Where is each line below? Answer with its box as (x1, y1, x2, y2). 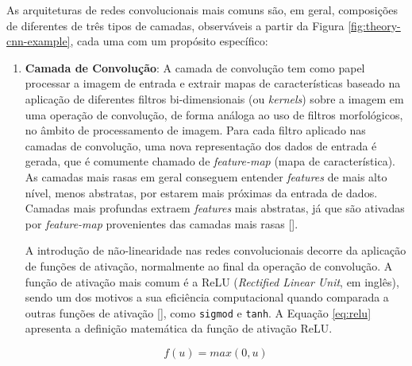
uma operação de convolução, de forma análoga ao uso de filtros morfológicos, (25, 106, 403, 123)
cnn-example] (6, 33, 71, 49)
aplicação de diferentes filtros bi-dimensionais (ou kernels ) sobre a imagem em (25, 90, 404, 107)
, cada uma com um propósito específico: (70, 33, 268, 49)
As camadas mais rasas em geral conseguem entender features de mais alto (25, 168, 387, 185)
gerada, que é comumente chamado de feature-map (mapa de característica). (25, 153, 396, 169)
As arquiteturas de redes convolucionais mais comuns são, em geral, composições (6, 2, 399, 18)
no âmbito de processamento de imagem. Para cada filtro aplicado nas (25, 122, 366, 138)
